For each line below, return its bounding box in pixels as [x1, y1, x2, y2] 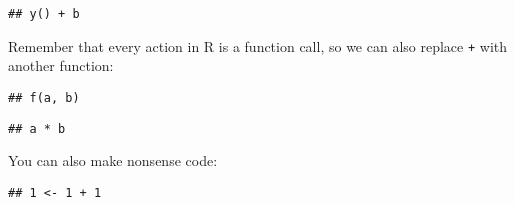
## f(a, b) [8, 90, 80, 105]
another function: [8, 55, 114, 76]
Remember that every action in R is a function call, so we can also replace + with [8, 35, 508, 56]
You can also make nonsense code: [8, 150, 218, 171]
